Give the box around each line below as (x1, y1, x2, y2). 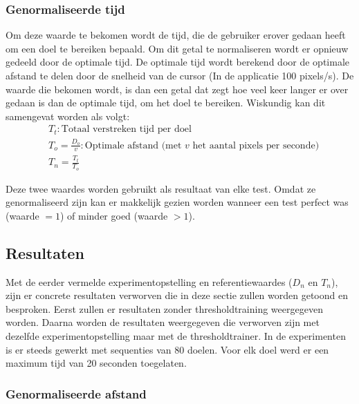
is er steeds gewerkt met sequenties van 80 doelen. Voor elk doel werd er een (6, 342, 329, 356)
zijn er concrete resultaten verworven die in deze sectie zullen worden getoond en (6, 288, 348, 302)
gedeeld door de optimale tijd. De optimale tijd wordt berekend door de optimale (6, 55, 349, 69)
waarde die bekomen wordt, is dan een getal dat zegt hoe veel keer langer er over (6, 81, 349, 96)
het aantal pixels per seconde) (192, 140, 320, 151)
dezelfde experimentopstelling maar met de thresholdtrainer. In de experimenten (6, 329, 346, 343)
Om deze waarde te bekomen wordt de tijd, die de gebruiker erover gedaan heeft (6, 28, 346, 42)
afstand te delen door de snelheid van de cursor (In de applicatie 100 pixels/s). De (6, 68, 354, 82)
